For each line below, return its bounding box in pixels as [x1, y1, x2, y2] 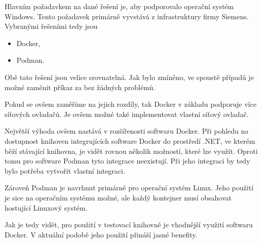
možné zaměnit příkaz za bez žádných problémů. [5, 82, 156, 92]
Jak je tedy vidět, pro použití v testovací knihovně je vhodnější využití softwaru [5, 219, 253, 230]
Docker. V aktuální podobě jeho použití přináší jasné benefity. [5, 229, 198, 239]
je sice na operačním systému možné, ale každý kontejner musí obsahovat [5, 192, 232, 202]
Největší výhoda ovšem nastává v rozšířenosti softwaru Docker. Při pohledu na [5, 126, 249, 136]
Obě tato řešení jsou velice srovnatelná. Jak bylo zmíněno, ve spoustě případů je [5, 71, 254, 82]
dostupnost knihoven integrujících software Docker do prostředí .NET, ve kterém [5, 135, 255, 146]
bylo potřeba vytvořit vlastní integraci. [5, 165, 125, 176]
